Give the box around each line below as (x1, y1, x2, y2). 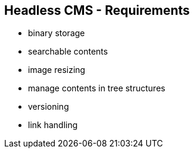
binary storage (28, 28, 85, 39)
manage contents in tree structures (28, 83, 165, 94)
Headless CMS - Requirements (4, 3, 190, 18)
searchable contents (28, 46, 108, 57)
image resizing (28, 65, 86, 75)
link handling (28, 120, 78, 130)
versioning (28, 101, 69, 112)
